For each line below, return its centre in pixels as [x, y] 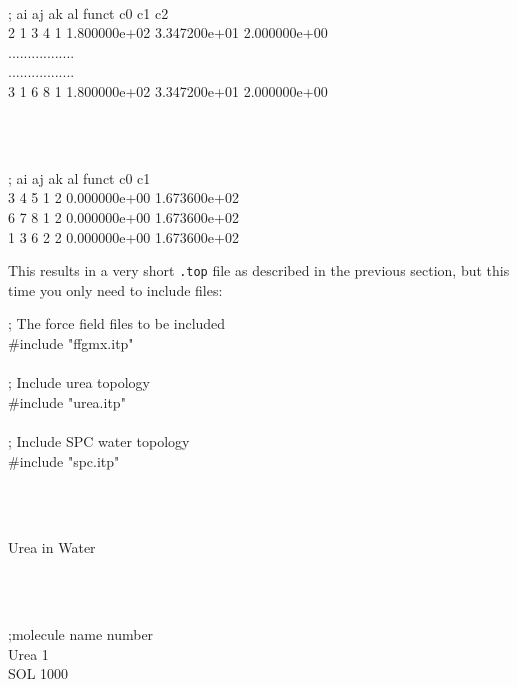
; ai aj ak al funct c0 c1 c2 [88, 12]
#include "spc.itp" [64, 460]
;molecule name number [81, 634]
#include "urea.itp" [67, 401]
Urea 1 [28, 653]
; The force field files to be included [117, 323]
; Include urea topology [79, 382]
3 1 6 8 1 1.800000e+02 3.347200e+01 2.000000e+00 [168, 90]
